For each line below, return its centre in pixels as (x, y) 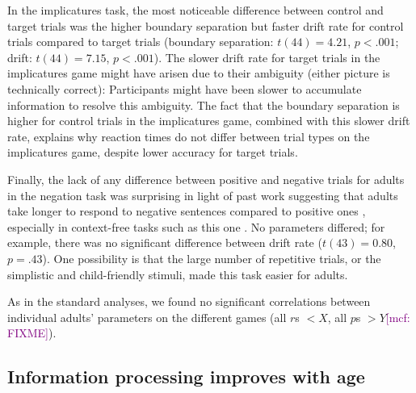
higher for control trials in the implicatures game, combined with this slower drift (209, 121)
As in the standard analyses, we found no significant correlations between (189, 301)
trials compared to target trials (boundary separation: (141, 42)
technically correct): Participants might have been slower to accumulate (185, 88)
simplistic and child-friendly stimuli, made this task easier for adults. (178, 274)
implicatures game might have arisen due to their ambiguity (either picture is (199, 73)
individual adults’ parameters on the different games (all (147, 317)
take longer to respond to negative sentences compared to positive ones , (187, 211)
